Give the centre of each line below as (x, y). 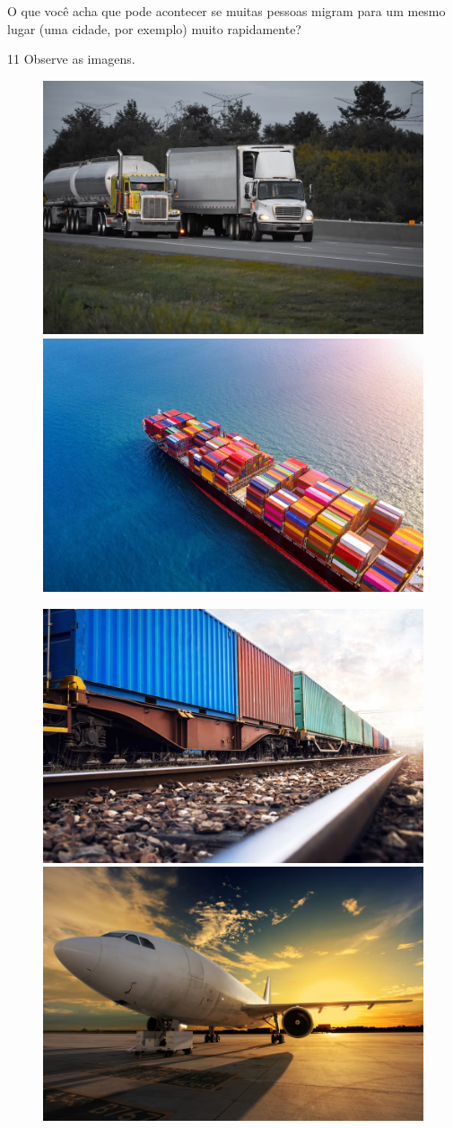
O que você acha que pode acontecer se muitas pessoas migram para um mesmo (226, 11)
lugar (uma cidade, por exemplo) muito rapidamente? (154, 28)
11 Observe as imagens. (71, 59)
